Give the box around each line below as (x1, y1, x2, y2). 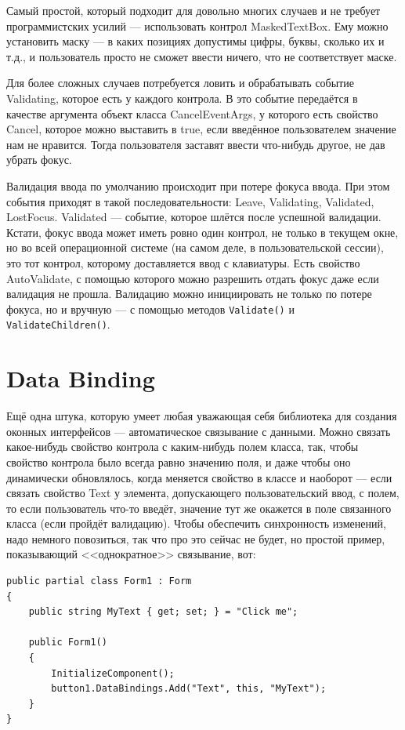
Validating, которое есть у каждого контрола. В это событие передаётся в (6, 89, 358, 106)
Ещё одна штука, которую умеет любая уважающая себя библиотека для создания (6, 408, 397, 424)
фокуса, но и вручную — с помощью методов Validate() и (6, 300, 295, 317)
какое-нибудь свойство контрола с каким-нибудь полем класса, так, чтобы (6, 438, 359, 455)
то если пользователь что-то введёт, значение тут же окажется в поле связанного (6, 499, 392, 516)
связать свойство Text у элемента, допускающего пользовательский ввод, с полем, (6, 485, 400, 501)
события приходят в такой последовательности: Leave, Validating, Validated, (6, 193, 374, 209)
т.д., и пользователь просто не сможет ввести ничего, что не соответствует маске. (6, 48, 397, 64)
